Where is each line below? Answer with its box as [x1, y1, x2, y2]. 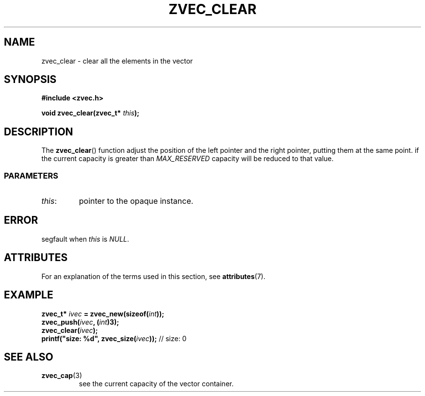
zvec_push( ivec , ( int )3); [41, 317, 119, 326]
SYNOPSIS [4, 73, 57, 86]
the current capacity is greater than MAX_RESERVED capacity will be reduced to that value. [41, 154, 334, 163]
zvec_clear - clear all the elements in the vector [41, 56, 193, 65]
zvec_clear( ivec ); [41, 326, 98, 334]
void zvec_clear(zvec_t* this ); [41, 109, 140, 117]
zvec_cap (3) [41, 371, 82, 380]
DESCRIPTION [4, 125, 73, 138]
